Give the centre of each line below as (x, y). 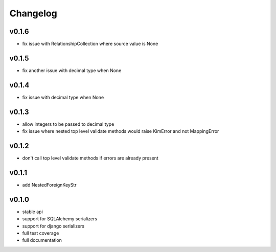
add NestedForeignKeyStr (49, 185)
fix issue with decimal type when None (63, 97)
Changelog (33, 13)
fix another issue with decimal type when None (72, 70)
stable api (32, 212)
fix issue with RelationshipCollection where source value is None (90, 44)
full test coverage (41, 233)
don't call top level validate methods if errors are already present (90, 158)
